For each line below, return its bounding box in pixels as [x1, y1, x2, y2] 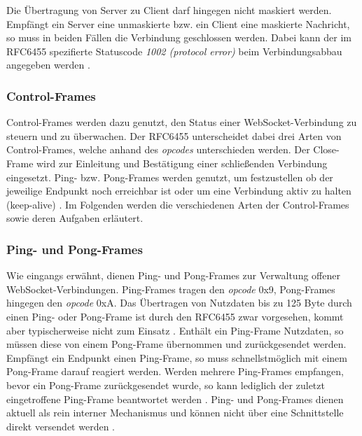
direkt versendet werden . [6, 419, 115, 433]
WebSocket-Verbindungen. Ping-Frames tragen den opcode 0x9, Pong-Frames [6, 281, 335, 296]
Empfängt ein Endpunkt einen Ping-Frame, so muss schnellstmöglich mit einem [6, 350, 347, 365]
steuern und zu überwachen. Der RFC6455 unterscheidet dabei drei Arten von [6, 128, 342, 143]
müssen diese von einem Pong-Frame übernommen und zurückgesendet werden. [6, 337, 347, 351]
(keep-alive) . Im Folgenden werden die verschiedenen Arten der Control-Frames [6, 197, 349, 211]
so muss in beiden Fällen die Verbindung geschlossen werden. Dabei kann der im [6, 30, 352, 45]
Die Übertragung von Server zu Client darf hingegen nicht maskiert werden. [6, 3, 332, 17]
